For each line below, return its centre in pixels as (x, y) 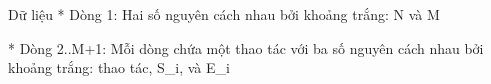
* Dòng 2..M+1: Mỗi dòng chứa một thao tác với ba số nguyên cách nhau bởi (246, 47)
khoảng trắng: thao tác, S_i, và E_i (119, 67)
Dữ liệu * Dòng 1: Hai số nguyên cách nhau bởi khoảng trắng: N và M (224, 14)
